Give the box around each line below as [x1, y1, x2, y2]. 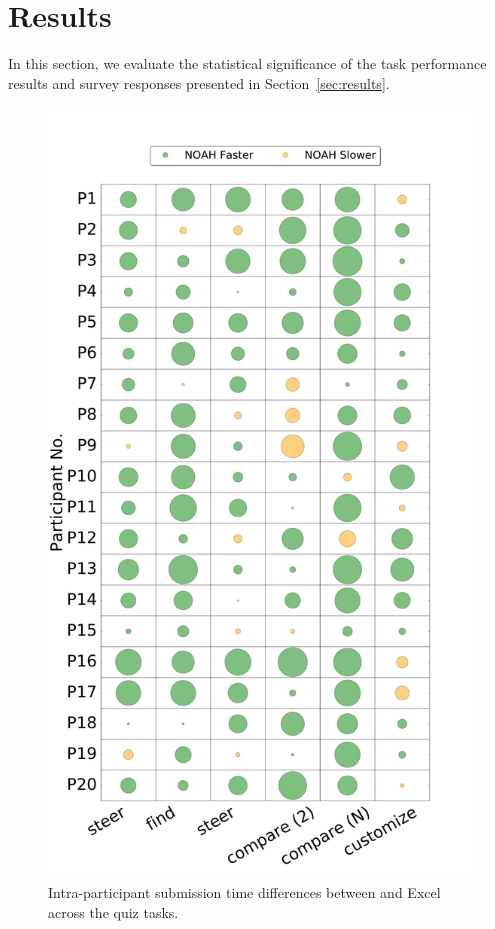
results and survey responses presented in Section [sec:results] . [8, 72, 390, 93]
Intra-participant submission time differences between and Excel [48, 882, 441, 903]
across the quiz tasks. [48, 901, 179, 922]
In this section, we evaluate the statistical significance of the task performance [8, 53, 487, 74]
